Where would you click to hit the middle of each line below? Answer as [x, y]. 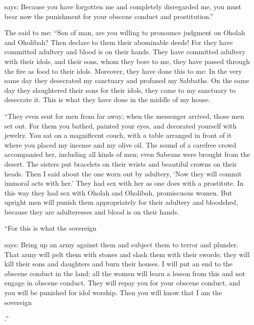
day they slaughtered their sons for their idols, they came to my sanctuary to [120, 90]
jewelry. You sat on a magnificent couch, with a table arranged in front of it [118, 135]
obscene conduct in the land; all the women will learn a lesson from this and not [125, 273]
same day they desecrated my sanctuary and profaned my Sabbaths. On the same [127, 80]
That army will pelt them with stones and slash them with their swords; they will [127, 254]
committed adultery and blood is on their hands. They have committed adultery [125, 52]
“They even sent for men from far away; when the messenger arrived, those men [124, 116]
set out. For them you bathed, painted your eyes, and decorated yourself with [121, 125]
